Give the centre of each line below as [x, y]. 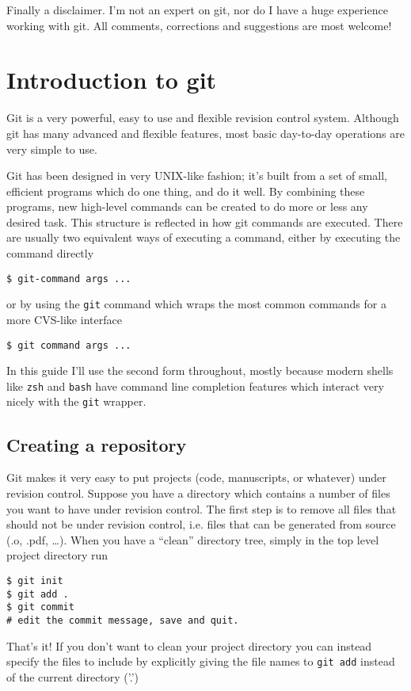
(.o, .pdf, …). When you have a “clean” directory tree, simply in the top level [193, 539]
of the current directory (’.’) [73, 676]
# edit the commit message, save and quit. [123, 620]
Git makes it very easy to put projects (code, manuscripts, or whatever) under [196, 477]
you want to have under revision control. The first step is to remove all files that [202, 508]
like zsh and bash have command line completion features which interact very [195, 386]
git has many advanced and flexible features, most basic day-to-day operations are [205, 133]
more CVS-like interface [64, 319]
